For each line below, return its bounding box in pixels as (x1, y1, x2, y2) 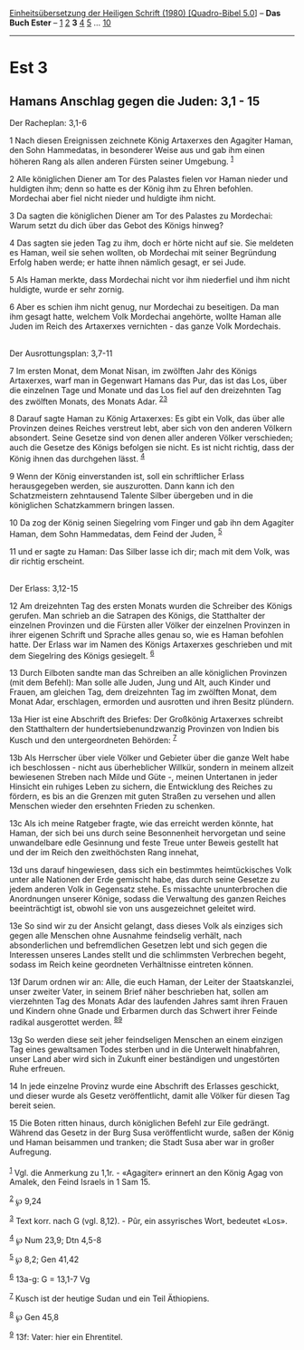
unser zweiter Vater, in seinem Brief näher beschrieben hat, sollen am (9, 986, 269, 997)
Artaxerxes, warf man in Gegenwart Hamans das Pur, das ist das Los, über (9, 375, 288, 386)
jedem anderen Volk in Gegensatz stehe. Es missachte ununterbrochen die (9, 883, 288, 894)
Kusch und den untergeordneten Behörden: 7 (9, 733, 177, 746)
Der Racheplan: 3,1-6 (9, 118, 88, 128)
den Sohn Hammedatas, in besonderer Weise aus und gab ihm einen (9, 145, 265, 155)
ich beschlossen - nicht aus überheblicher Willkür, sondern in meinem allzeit (9, 761, 294, 773)
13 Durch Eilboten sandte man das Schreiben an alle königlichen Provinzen (9, 668, 288, 679)
